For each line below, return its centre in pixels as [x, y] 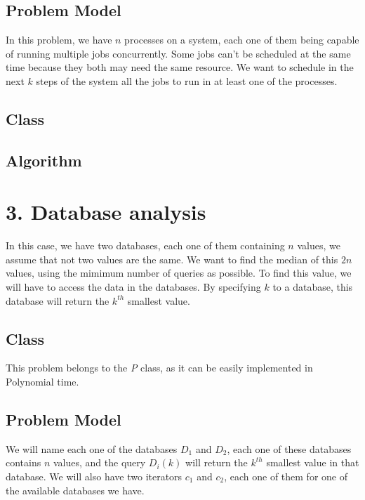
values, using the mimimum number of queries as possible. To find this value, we [179, 273]
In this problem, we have [59, 40]
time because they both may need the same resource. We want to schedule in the [180, 67]
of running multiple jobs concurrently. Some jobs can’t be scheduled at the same [178, 53]
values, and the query [99, 462]
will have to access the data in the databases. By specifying [133, 287]
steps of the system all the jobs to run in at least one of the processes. [187, 80]
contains [24, 462]
